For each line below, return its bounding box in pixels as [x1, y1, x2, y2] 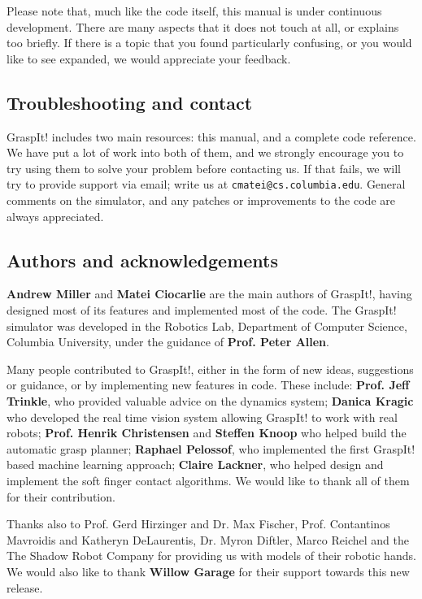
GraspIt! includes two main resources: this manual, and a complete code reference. [7, 128, 416, 145]
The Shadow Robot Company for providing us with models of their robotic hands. [7, 547, 416, 564]
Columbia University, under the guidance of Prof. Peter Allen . [7, 333, 329, 350]
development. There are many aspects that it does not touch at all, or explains [7, 18, 399, 35]
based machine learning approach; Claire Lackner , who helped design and [7, 456, 384, 473]
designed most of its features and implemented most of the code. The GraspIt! [7, 302, 397, 318]
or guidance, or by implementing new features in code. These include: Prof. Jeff [7, 376, 410, 393]
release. [7, 579, 43, 596]
